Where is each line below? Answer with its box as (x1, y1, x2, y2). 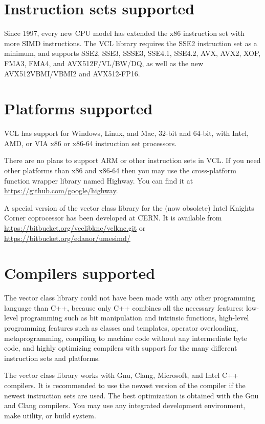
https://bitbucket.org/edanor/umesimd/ (4, 232, 130, 243)
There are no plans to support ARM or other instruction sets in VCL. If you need (4, 155, 261, 166)
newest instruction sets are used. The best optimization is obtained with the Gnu (4, 390, 259, 400)
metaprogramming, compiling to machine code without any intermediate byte (4, 332, 247, 343)
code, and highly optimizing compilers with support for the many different (4, 342, 237, 353)
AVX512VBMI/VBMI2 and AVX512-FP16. (4, 68, 140, 78)
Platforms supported (4, 98, 153, 119)
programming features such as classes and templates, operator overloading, (4, 322, 238, 333)
